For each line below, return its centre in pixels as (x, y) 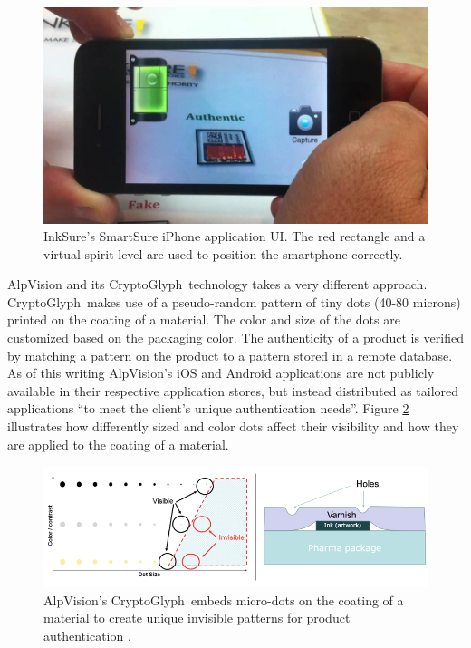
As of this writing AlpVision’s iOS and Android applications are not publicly (221, 373)
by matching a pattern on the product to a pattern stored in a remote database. (230, 355)
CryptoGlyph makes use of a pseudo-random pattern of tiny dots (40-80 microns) (234, 301)
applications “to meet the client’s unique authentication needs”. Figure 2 (208, 408)
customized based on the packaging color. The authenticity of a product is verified (235, 338)
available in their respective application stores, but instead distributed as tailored (233, 390)
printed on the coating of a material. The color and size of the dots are (204, 319)
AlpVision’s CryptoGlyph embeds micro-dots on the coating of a (224, 600)
